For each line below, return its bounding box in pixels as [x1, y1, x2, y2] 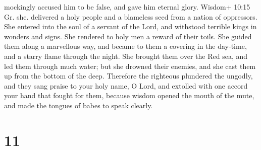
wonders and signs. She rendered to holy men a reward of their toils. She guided [4, 31, 252, 41]
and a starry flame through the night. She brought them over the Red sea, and [4, 50, 248, 61]
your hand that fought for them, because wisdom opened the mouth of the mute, [4, 90, 254, 101]
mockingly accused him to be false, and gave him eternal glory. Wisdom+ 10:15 [4, 2, 250, 12]
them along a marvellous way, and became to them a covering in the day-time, [4, 41, 247, 51]
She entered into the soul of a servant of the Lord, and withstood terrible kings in [4, 21, 257, 32]
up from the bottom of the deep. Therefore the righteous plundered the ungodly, [4, 70, 253, 81]
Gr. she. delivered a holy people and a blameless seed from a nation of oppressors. [4, 11, 257, 22]
